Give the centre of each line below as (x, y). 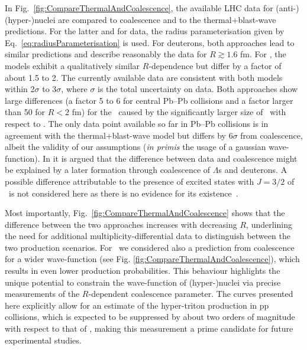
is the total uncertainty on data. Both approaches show (198, 89)
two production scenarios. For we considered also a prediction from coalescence (150, 247)
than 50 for (25, 112)
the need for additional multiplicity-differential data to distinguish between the (148, 236)
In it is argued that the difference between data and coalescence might (170, 158)
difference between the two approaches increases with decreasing (121, 224)
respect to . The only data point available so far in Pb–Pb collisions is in (137, 123)
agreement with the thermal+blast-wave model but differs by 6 (119, 135)
